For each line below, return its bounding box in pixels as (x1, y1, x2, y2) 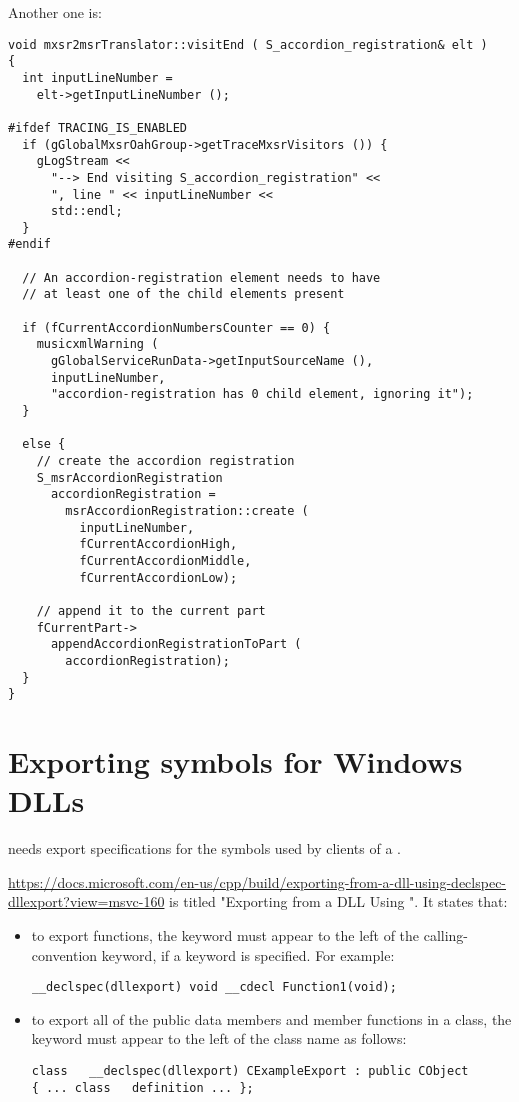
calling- (423, 924, 469, 945)
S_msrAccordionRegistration (36, 470, 223, 485)
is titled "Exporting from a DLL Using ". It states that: (169, 891, 508, 912)
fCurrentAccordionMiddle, (79, 553, 252, 568)
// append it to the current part (36, 603, 266, 618)
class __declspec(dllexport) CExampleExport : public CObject (31, 1063, 469, 1078)
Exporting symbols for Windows (8, 741, 463, 782)
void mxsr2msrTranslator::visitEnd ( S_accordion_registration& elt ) (8, 37, 488, 52)
